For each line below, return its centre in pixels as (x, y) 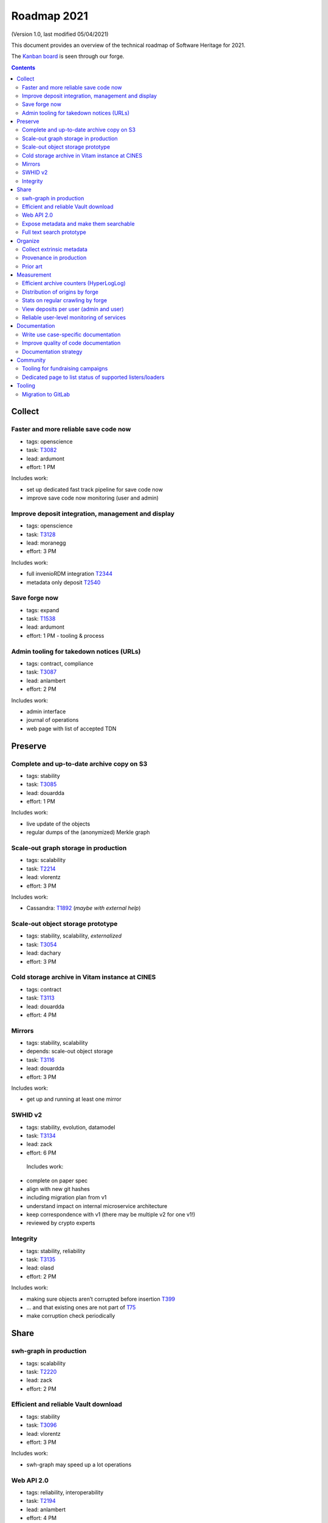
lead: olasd (40, 1268)
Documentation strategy (52, 352)
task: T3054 (42, 944)
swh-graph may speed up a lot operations (79, 1465)
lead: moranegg (46, 543)
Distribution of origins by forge (60, 292)
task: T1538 (41, 619)
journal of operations (53, 720)
